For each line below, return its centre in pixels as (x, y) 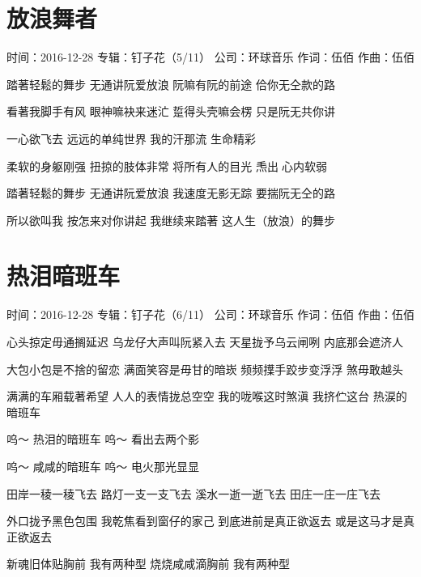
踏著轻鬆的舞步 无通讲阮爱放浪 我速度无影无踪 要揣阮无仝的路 (171, 193)
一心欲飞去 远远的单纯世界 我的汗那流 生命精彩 (131, 138)
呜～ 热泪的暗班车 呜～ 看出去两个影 (103, 439)
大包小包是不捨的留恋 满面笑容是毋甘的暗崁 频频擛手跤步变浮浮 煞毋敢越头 (205, 369)
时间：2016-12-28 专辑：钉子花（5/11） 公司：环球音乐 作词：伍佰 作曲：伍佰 (210, 57)
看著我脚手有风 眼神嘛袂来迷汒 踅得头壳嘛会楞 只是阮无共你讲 (171, 111)
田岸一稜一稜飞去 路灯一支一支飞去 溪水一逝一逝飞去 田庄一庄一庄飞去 (193, 493)
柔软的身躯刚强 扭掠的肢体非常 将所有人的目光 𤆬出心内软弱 (167, 165)
